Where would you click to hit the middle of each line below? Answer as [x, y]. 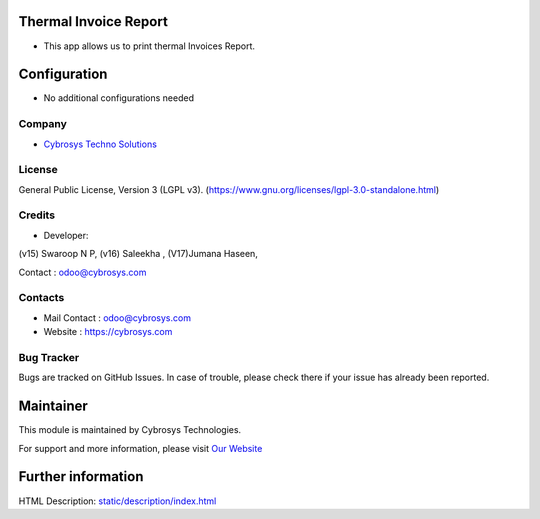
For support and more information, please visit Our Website [140, 448]
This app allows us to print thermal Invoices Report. [149, 46]
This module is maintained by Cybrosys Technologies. [130, 430]
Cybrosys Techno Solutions [100, 144]
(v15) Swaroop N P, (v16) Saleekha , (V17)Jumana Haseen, [138, 254]
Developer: [66, 235]
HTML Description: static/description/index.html [117, 501]
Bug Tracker [49, 357]
